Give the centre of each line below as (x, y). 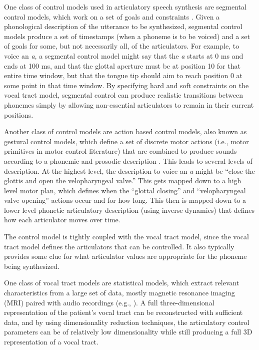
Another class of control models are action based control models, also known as (125, 131)
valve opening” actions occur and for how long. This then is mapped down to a (125, 200)
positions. (19, 114)
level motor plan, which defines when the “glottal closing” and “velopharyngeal (125, 190)
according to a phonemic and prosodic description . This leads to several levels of (128, 160)
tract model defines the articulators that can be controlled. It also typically (119, 246)
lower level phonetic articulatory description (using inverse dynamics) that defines (129, 210)
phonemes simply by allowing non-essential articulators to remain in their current (129, 104)
